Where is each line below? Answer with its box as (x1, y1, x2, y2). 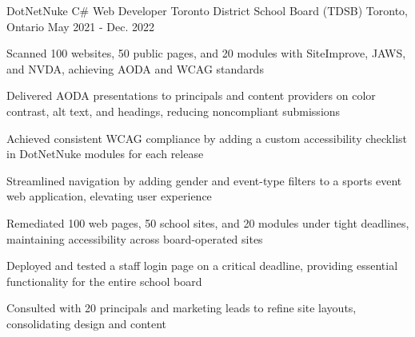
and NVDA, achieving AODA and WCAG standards (6, 60, 264, 77)
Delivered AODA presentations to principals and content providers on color (6, 87, 376, 104)
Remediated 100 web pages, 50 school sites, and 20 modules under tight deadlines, (6, 214, 409, 231)
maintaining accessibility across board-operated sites (6, 230, 263, 247)
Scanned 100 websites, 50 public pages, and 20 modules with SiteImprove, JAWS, (6, 45, 406, 61)
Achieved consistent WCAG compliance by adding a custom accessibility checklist (6, 129, 407, 146)
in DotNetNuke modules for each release (6, 145, 204, 162)
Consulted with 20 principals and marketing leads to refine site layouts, (6, 299, 357, 316)
